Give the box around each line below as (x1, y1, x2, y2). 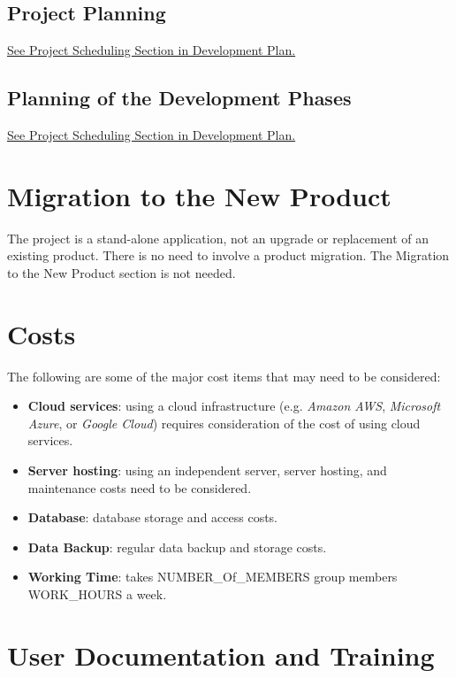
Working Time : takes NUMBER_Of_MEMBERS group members (27, 567, 398, 586)
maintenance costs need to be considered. (27, 478, 252, 497)
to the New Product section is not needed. (7, 263, 236, 281)
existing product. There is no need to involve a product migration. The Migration (7, 246, 450, 265)
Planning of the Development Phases (7, 84, 352, 112)
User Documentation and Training (7, 636, 435, 673)
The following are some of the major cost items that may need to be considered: (7, 366, 441, 385)
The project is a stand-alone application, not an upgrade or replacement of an (7, 228, 429, 247)
